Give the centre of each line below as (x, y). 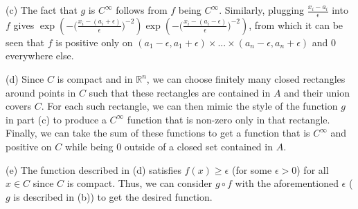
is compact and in (95, 79)
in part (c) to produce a (56, 119)
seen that (25, 42)
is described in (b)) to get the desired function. (113, 196)
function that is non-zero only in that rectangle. (229, 119)
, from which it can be (296, 24)
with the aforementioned (287, 183)
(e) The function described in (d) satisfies (93, 169)
